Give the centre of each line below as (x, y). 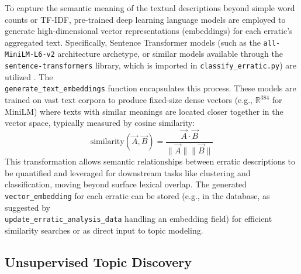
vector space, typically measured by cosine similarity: (100, 123)
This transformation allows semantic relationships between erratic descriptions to (150, 161)
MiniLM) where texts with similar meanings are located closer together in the (144, 111)
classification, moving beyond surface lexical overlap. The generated (126, 184)
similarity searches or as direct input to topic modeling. (104, 230)
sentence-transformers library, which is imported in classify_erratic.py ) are (150, 65)
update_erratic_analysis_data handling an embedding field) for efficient (139, 219)
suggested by (27, 207)
